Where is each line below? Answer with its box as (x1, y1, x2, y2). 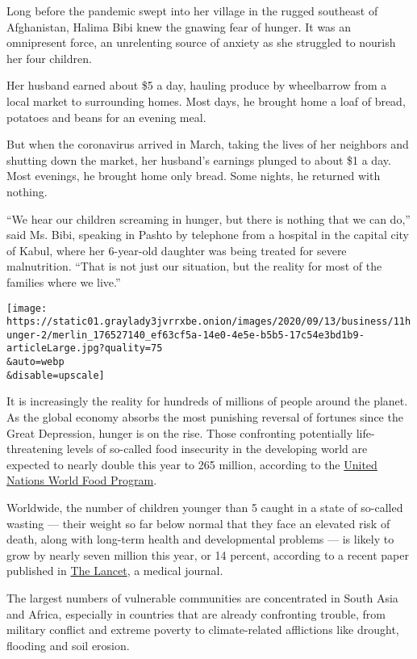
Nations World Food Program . (6, 472, 157, 489)
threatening (6, 440, 64, 457)
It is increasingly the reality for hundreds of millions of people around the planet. (6, 392, 408, 409)
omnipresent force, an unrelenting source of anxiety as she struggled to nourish (6, 34, 396, 51)
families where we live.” (6, 273, 121, 290)
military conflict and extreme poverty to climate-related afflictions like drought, (6, 621, 399, 638)
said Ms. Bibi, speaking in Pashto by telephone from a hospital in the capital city (6, 226, 409, 243)
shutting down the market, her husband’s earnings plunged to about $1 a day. (6, 151, 391, 168)
